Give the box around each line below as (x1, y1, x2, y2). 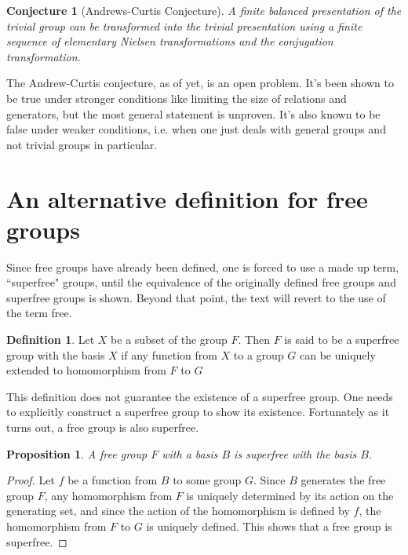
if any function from (121, 346, 217, 363)
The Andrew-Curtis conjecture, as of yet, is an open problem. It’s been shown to (6, 75, 395, 91)
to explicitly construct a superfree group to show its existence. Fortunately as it (6, 403, 390, 420)
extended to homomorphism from (6, 362, 166, 378)
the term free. (6, 305, 72, 321)
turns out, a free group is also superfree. (6, 419, 199, 435)
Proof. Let (6, 472, 55, 488)
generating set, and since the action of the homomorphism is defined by (6, 502, 350, 519)
